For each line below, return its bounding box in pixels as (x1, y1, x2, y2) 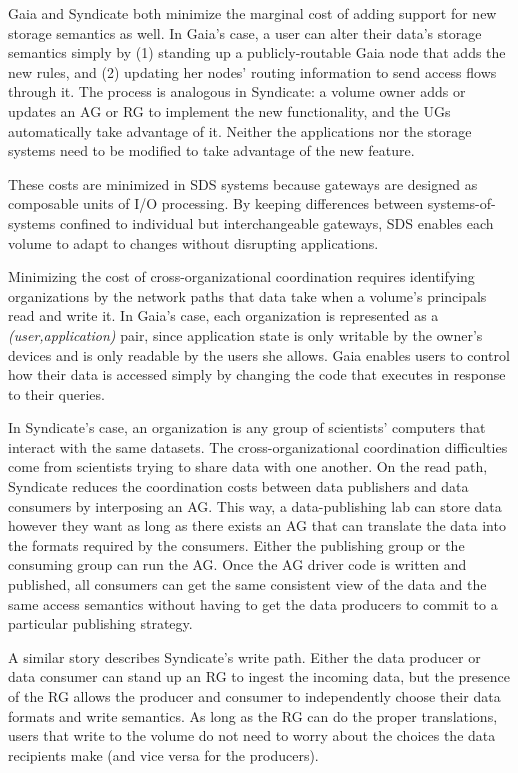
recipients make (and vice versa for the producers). (8, 744, 319, 765)
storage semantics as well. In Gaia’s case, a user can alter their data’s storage (8, 22, 482, 43)
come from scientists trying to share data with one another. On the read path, (8, 456, 488, 477)
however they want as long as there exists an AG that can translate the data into (8, 515, 506, 536)
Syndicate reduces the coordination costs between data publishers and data (8, 476, 469, 497)
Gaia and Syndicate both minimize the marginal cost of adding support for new (8, 3, 497, 23)
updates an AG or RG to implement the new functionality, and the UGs (8, 100, 451, 121)
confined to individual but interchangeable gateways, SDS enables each (59, 212, 494, 233)
